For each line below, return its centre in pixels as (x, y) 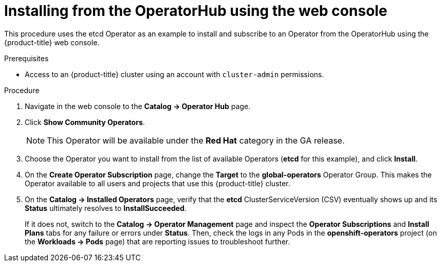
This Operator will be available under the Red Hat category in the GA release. (196, 140)
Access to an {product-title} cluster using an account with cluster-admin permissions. (174, 74)
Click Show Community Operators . (85, 122)
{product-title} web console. (52, 42)
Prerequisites (26, 58)
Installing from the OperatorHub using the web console (196, 11)
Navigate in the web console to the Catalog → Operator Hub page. (138, 106)
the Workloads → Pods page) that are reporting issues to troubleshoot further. (158, 241)
